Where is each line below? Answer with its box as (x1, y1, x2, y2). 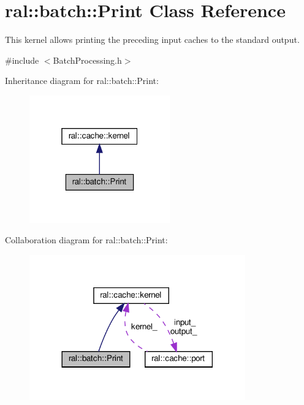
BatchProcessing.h (53, 53, 122, 66)
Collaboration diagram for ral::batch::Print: (5, 233, 168, 246)
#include (5, 53, 39, 66)
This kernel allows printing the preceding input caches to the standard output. (5, 33, 300, 46)
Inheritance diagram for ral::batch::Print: (5, 74, 159, 87)
